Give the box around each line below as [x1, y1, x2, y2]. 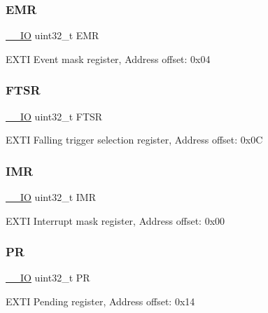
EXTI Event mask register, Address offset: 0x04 [6, 51, 211, 66]
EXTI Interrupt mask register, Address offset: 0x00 [6, 213, 225, 228]
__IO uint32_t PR [6, 270, 90, 285]
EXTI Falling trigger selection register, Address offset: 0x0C [6, 132, 263, 147]
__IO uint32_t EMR [6, 28, 99, 43]
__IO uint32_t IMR [6, 190, 96, 204]
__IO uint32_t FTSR [6, 109, 103, 123]
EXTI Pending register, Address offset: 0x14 [6, 294, 195, 309]
